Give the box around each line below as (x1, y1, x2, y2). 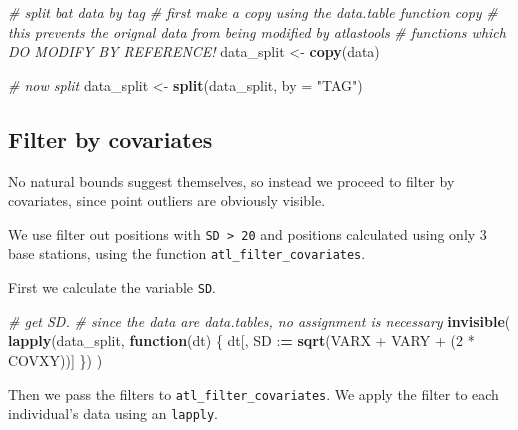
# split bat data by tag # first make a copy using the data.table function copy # (8, 2, 498, 22)
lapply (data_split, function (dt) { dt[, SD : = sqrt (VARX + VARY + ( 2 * (8, 330, 475, 351)
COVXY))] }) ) (8, 349, 103, 370)
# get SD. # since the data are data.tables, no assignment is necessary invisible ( (8, 310, 511, 331)
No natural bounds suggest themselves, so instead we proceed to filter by (8, 170, 455, 191)
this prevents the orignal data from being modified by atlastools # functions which (8, 21, 506, 42)
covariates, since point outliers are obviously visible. (8, 190, 326, 211)
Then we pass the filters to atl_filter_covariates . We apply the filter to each (8, 383, 499, 404)
